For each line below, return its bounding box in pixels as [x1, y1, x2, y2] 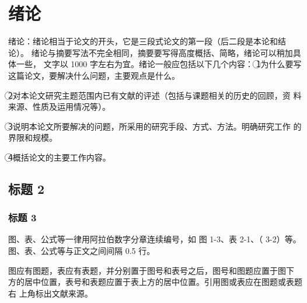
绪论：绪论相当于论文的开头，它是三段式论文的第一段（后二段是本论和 [8, 35, 278, 47]
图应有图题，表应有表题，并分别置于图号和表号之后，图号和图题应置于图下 [8, 264, 294, 276]
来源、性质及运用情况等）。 [8, 100, 110, 113]
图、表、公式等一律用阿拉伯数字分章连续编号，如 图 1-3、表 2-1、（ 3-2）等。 [8, 233, 301, 245]
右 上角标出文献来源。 [8, 287, 93, 299]
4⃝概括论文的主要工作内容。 [8, 151, 111, 163]
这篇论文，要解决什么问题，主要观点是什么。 [8, 69, 180, 81]
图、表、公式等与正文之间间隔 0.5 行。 [8, 245, 155, 257]
